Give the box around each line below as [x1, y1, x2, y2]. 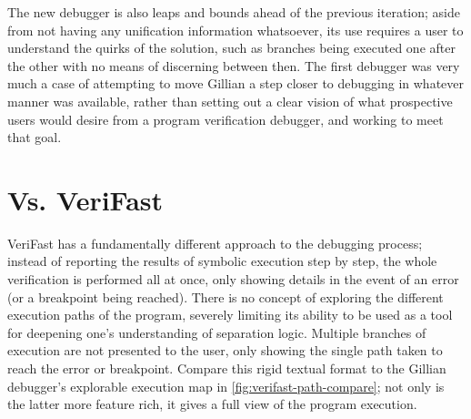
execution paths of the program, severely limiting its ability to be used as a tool [7, 305, 453, 324]
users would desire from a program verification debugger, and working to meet [7, 109, 444, 128]
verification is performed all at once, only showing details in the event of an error [7, 270, 459, 289]
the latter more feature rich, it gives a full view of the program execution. [7, 394, 417, 414]
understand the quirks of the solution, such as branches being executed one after [7, 38, 456, 57]
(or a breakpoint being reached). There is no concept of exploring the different [7, 287, 444, 306]
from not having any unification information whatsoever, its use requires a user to [7, 20, 464, 39]
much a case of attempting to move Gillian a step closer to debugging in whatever [7, 74, 465, 93]
